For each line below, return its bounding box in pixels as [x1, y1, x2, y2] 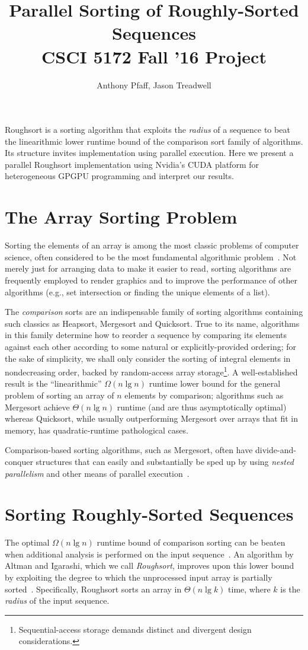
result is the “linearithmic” [5, 377, 102, 390]
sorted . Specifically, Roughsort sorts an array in [5, 582, 182, 595]
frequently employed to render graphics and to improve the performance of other [5, 273, 297, 286]
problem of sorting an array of [5, 388, 114, 401]
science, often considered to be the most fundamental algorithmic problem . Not [5, 250, 297, 263]
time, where [228, 582, 271, 595]
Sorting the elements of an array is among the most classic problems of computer [5, 239, 299, 251]
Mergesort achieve [5, 400, 70, 413]
